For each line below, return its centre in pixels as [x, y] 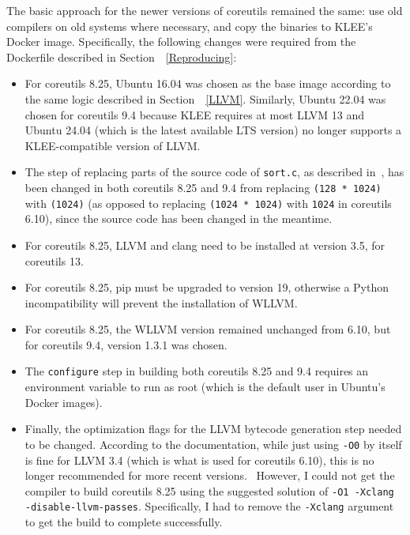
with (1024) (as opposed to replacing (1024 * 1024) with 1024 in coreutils [208, 203]
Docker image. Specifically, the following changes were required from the [181, 41]
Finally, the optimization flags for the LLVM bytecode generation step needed [213, 429]
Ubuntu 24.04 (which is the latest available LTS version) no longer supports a [213, 130]
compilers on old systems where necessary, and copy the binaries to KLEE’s [190, 26]
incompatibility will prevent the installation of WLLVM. [161, 302]
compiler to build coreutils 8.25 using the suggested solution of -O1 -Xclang [209, 490]
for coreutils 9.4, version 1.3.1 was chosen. [126, 344]
